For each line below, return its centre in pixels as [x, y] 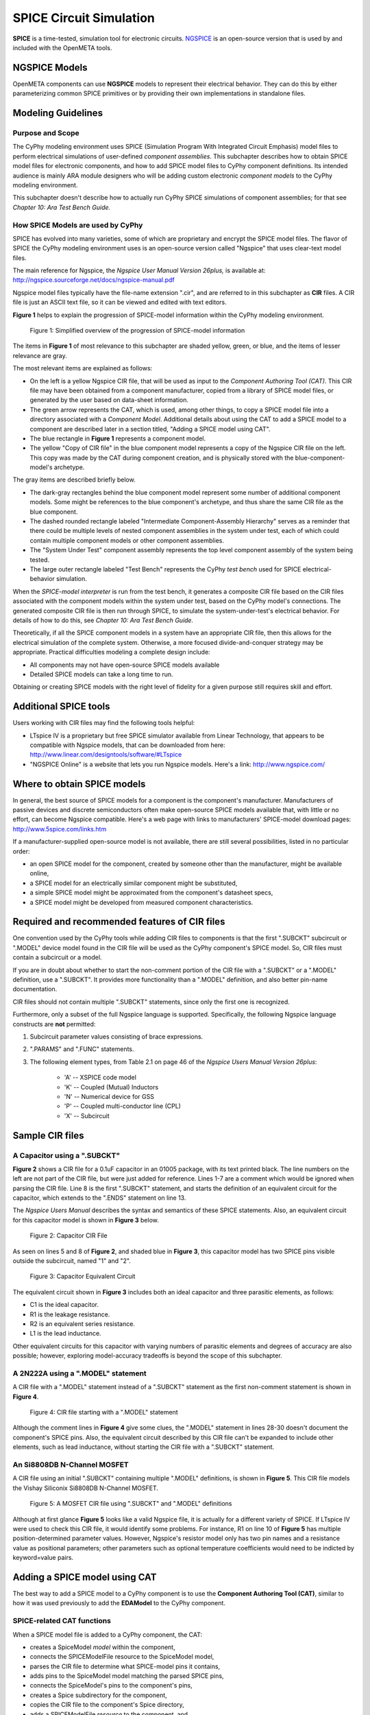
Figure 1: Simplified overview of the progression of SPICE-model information [137, 330]
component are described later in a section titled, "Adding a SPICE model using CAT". [150, 429]
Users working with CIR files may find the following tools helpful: [104, 723]
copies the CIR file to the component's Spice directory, [107, 1705]
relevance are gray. [40, 355]
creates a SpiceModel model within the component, [102, 1647]
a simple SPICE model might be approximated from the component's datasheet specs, [151, 892]
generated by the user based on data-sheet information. [109, 400]
